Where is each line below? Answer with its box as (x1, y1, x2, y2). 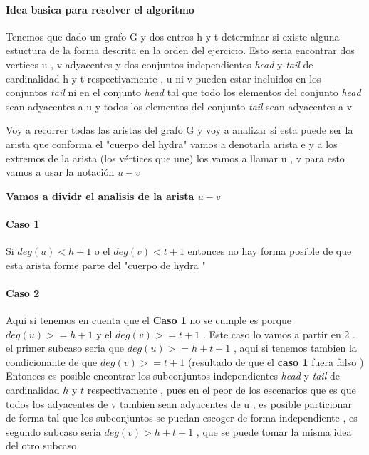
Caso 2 (6, 285, 40, 300)
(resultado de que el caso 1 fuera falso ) (187, 354, 364, 369)
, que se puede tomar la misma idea (196, 424, 352, 439)
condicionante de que (6, 354, 98, 369)
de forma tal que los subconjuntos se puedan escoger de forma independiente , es (6, 410, 358, 425)
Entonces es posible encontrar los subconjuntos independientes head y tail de (6, 368, 340, 383)
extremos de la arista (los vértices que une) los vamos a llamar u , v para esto (6, 150, 345, 165)
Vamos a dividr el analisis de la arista (6, 188, 194, 203)
